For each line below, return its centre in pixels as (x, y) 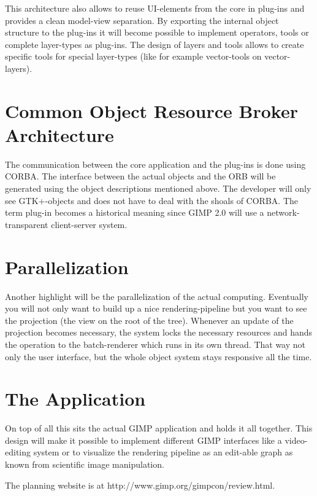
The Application (75, 399)
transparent (27, 224)
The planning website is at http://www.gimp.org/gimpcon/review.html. (140, 485)
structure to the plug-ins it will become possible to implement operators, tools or (157, 32)
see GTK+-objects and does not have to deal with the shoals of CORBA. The (151, 200)
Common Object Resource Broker (151, 110)
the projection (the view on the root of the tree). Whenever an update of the (149, 320)
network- (283, 212)
